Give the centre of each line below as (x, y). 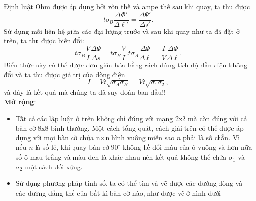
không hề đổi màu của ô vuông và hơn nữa (187, 147)
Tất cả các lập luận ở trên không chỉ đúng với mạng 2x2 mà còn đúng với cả (131, 118)
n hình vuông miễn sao (140, 137)
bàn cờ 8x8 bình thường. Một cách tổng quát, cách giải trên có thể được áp (129, 128)
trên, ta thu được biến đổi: (44, 41)
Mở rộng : (20, 102)
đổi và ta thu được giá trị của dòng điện (65, 74)
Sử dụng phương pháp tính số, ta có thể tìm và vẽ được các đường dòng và (129, 183)
